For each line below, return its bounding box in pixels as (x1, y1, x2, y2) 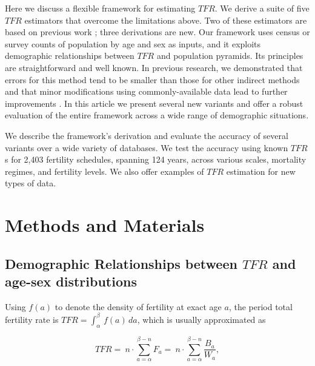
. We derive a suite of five (214, 2, 310, 14)
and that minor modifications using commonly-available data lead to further (5, 85, 288, 98)
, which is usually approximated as (137, 313, 266, 325)
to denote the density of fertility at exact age (55, 300, 222, 313)
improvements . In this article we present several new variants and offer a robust (5, 97, 303, 109)
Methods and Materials (5, 212, 205, 237)
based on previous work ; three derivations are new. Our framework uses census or (5, 25, 310, 38)
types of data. (5, 177, 56, 189)
